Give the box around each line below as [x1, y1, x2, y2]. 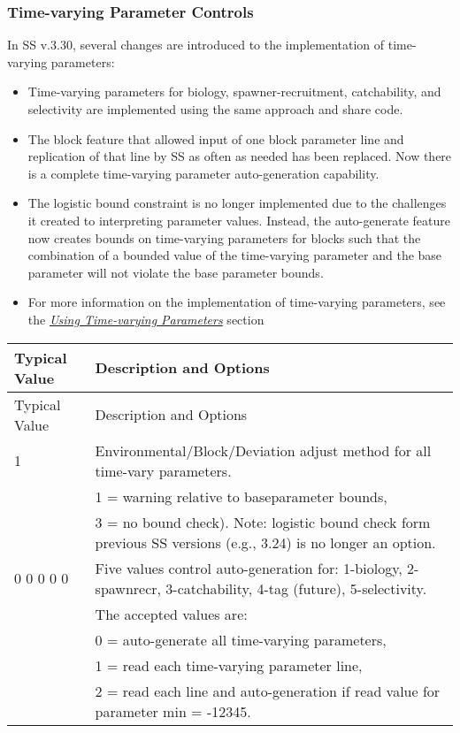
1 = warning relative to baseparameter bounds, [95, 485, 387, 507]
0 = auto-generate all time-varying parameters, [95, 629, 387, 650]
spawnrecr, [95, 577, 161, 599]
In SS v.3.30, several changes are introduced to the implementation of [7, 35, 385, 54]
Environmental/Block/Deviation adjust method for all [95, 439, 432, 461]
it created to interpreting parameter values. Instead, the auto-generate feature [27, 210, 450, 229]
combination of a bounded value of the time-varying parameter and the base [27, 246, 442, 264]
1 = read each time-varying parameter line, [95, 654, 363, 676]
